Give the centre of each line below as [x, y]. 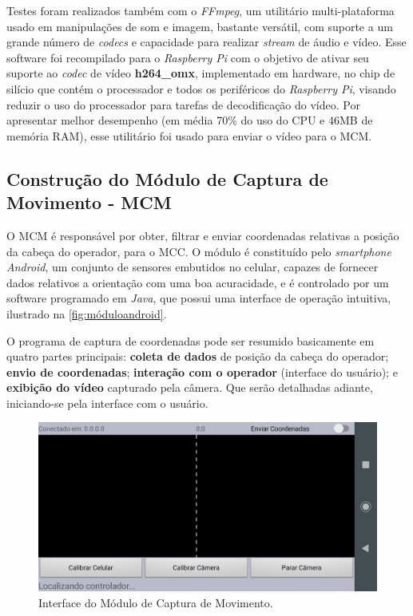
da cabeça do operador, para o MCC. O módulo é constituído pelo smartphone [199, 251]
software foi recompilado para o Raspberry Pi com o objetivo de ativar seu [188, 57]
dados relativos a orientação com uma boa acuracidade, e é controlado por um [198, 282]
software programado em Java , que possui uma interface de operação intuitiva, [199, 298]
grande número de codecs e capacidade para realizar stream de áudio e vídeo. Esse [206, 42]
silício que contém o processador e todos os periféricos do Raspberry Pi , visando [201, 88]
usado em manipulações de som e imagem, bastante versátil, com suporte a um [200, 26]
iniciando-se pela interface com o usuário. [107, 403]
